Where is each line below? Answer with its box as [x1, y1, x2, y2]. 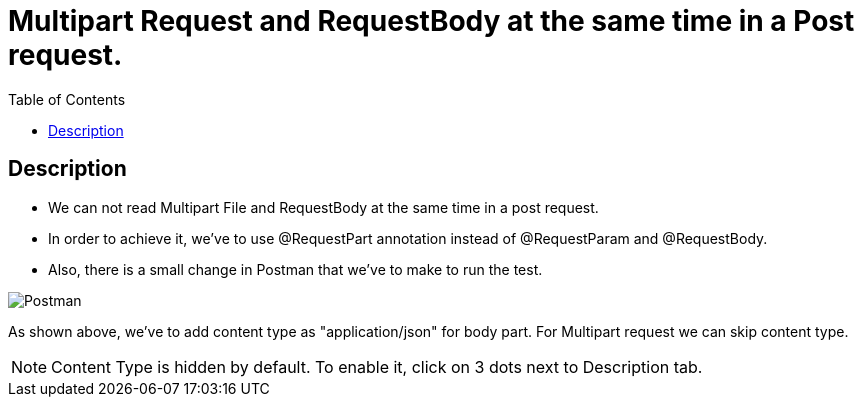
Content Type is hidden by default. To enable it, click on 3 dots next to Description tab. [51, 356, 703, 377]
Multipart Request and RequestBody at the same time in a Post [8, 4, 855, 38]
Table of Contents [8, 90, 126, 108]
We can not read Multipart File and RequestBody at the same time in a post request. [48, 198, 599, 216]
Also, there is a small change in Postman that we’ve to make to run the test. [48, 260, 543, 278]
